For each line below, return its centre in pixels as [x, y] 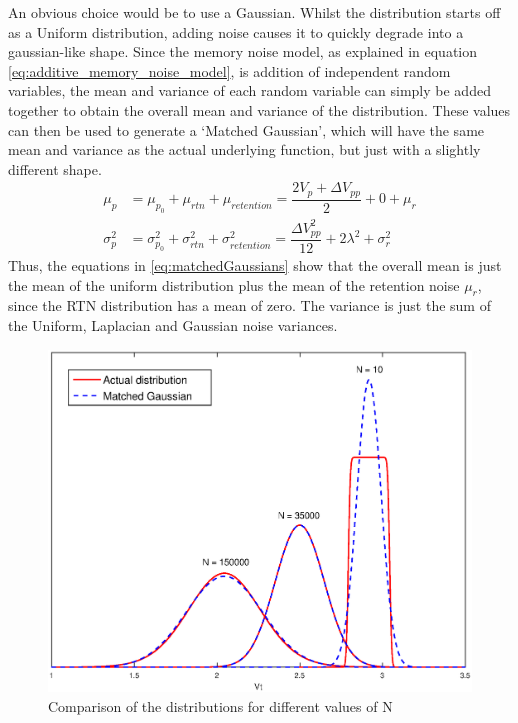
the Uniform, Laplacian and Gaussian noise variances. [173, 325]
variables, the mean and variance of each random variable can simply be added [249, 90]
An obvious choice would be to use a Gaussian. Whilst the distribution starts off [254, 12]
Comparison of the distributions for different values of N [220, 705]
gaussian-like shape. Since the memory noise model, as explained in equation [243, 51]
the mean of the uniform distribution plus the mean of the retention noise [234, 284]
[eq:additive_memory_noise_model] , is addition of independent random [229, 70]
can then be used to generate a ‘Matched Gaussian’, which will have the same [246, 129]
